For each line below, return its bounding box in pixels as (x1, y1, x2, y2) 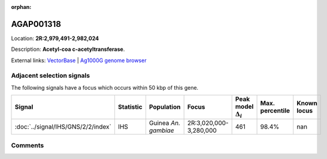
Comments (11, 141, 44, 149)
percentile (260, 106, 290, 115)
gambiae (149, 126, 174, 134)
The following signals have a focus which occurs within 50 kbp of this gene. (11, 84, 199, 91)
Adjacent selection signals (11, 72, 90, 80)
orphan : (11, 4, 32, 10)
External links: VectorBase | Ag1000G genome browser (11, 57, 147, 64)
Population (149, 103, 181, 111)
